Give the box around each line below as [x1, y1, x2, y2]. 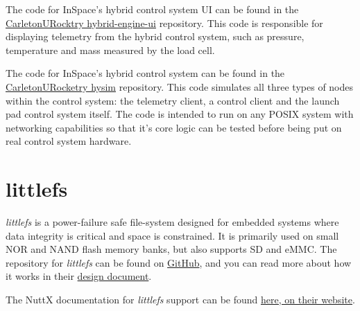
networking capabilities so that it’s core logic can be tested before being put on [6, 120, 342, 134]
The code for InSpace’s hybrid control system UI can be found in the [6, 2, 299, 16]
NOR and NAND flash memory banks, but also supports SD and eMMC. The [6, 242, 337, 256]
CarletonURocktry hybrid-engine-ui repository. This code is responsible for [6, 15, 323, 30]
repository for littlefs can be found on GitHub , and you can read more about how [6, 255, 352, 269]
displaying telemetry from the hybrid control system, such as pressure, [6, 29, 305, 44]
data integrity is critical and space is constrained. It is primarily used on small [6, 228, 339, 242]
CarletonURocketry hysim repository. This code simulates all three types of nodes [6, 79, 354, 94]
